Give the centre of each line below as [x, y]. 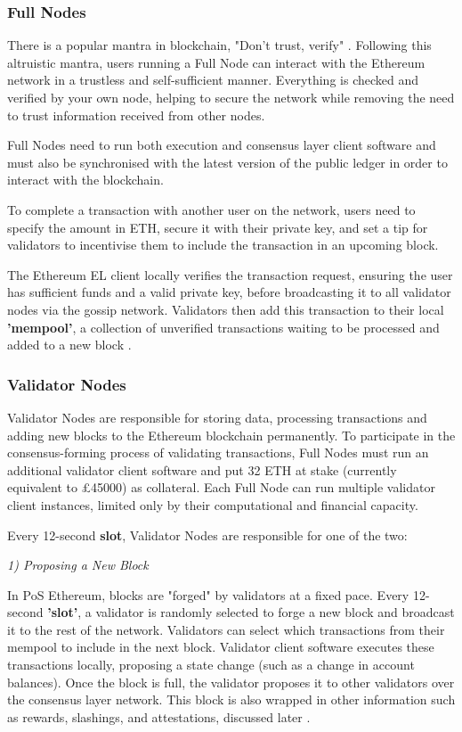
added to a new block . [69, 345]
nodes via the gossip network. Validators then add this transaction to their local [226, 309]
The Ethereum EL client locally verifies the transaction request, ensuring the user [230, 274]
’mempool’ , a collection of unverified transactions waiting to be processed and [223, 327]
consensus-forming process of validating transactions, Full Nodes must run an [218, 452]
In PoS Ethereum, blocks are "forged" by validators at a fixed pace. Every [208, 594]
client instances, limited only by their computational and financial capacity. [213, 504]
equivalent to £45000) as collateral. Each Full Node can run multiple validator [221, 487]
